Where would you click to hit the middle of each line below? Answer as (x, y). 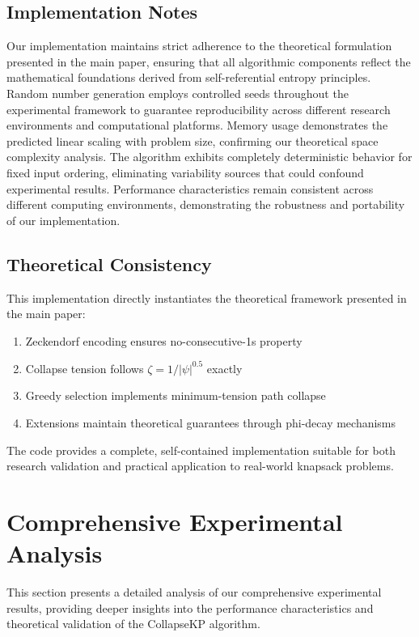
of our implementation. (63, 220)
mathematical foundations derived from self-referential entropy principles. (189, 77)
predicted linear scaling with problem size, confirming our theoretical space (193, 140)
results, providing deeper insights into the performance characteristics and (190, 607)
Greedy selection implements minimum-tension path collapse (176, 395)
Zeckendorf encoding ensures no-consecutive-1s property (164, 340)
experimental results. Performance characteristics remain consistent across (190, 188)
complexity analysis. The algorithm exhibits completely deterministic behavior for (209, 157)
